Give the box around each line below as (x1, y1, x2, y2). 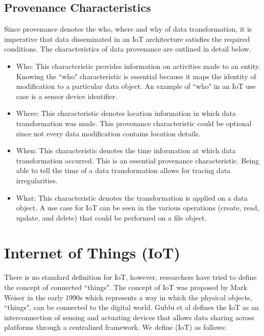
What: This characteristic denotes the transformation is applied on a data (16, 192, 248, 203)
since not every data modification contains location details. (16, 128, 201, 138)
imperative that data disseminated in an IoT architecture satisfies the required (4, 33, 250, 44)
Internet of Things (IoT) (4, 242, 180, 263)
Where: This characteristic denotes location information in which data (16, 108, 236, 118)
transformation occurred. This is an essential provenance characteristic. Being (16, 155, 259, 165)
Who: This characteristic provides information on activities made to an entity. (16, 60, 260, 71)
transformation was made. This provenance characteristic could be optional (16, 117, 252, 128)
